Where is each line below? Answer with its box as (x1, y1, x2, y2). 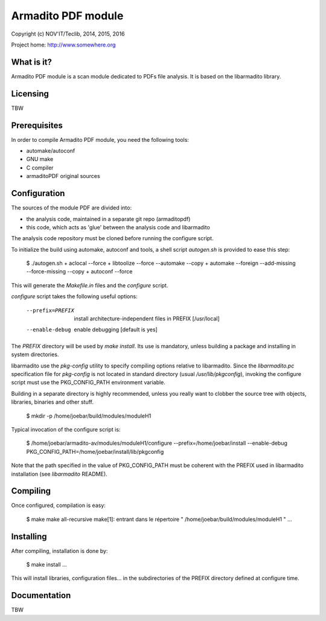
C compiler (26, 164, 54, 171)
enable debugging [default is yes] (74, 326, 158, 333)
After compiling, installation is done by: (11, 547, 108, 555)
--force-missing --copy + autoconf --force (26, 268, 133, 275)
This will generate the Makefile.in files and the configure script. (11, 281, 168, 289)
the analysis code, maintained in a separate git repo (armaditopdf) (26, 215, 191, 223)
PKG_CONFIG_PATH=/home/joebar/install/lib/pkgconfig (26, 448, 164, 455)
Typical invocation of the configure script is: (11, 425, 121, 433)
